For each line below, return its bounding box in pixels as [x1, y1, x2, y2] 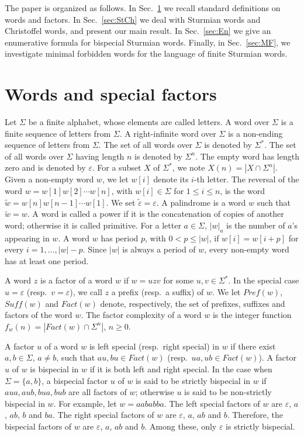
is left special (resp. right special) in [89, 340, 219, 352]
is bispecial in [30, 362, 79, 375]
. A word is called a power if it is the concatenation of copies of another [27, 207, 284, 220]
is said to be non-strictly [184, 386, 272, 398]
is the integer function [212, 309, 292, 321]
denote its [153, 173, 189, 185]
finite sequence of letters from [5, 127, 111, 139]
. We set [106, 196, 136, 208]
